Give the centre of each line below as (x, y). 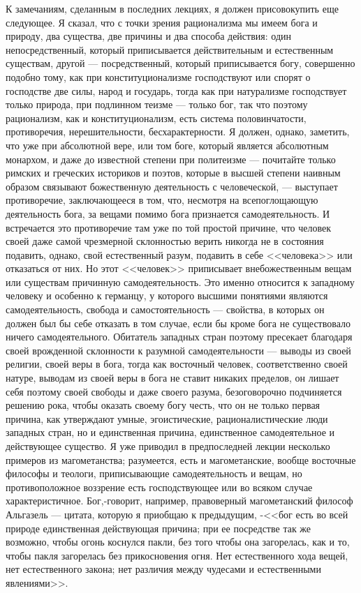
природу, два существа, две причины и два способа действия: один (148, 36)
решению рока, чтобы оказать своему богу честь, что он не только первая (163, 405)
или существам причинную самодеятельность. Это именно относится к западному (180, 282)
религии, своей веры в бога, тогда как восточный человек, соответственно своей (177, 364)
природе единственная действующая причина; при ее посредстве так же (159, 528)
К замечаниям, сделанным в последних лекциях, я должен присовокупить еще (172, 8)
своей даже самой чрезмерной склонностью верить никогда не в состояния (165, 241)
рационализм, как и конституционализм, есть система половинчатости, (156, 118)
